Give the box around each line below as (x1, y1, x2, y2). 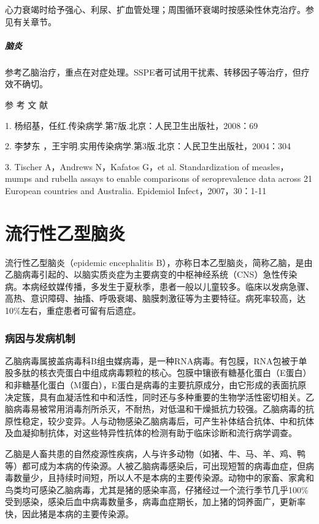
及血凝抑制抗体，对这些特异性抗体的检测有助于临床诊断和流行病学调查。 (5, 426, 297, 439)
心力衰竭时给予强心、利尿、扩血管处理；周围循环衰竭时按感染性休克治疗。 (5, 3, 306, 15)
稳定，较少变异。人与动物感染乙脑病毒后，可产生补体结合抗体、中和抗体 (21, 414, 314, 427)
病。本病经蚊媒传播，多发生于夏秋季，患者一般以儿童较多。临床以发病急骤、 (5, 280, 314, 292)
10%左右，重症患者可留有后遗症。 (5, 304, 141, 316)
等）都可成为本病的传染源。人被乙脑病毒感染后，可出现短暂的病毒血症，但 (5, 459, 306, 472)
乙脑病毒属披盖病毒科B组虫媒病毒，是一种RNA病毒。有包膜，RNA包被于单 (5, 354, 307, 367)
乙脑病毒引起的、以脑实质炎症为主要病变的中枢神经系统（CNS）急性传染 (5, 268, 298, 281)
